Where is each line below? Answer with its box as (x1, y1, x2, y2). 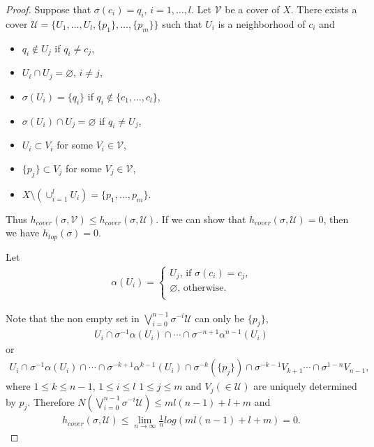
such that (162, 16, 202, 31)
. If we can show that (156, 211, 246, 226)
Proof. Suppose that (6, 2, 91, 16)
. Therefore (27, 394, 75, 409)
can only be (195, 310, 245, 325)
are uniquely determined (253, 379, 357, 393)
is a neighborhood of (218, 16, 306, 31)
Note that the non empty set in (6, 310, 140, 325)
